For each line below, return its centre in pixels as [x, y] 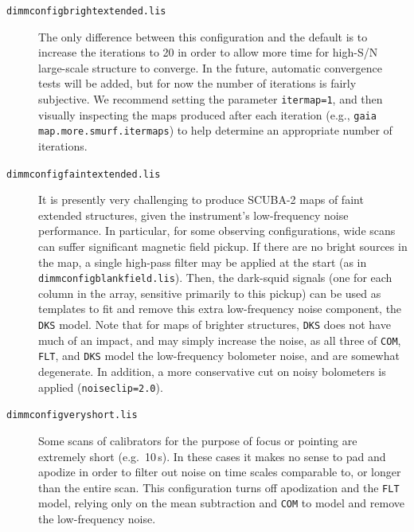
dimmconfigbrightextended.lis [86, 11]
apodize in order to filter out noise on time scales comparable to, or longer [220, 472]
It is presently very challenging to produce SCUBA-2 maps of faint [201, 199]
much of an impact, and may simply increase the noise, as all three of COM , [220, 340]
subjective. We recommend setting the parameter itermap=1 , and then [211, 99]
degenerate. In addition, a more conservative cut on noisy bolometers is [212, 372]
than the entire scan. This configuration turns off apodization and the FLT [219, 487]
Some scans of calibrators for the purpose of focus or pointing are [198, 440]
